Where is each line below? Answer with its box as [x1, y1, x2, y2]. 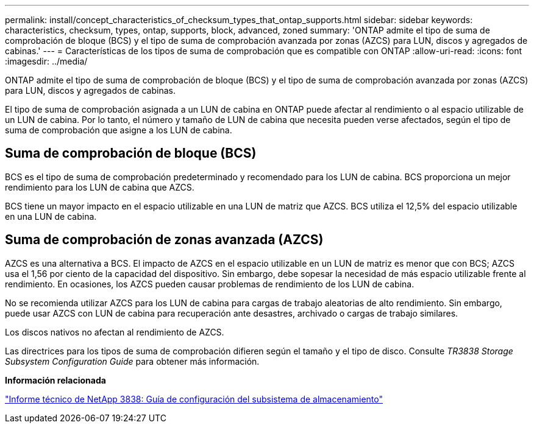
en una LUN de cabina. [5, 211, 97, 222]
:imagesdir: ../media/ [5, 56, 88, 66]
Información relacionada [5, 374, 106, 385]
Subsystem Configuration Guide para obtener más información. [5, 356, 260, 367]
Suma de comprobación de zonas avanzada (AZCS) [5, 232, 324, 248]
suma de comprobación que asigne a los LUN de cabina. [5, 125, 232, 135]
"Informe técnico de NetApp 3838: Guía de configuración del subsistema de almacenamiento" [5, 393, 383, 404]
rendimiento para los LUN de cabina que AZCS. [5, 181, 194, 192]
